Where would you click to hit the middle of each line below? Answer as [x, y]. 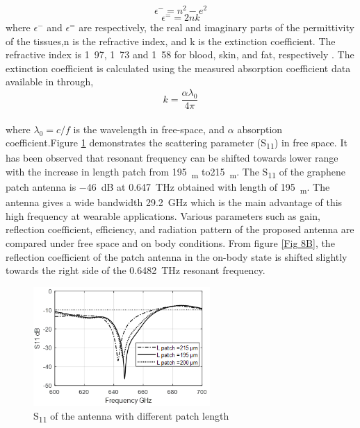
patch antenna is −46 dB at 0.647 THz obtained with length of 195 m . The [168, 188]
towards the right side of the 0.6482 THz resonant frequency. [136, 270]
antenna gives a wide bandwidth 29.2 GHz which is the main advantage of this [174, 202]
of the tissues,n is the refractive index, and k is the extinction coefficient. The [171, 41]
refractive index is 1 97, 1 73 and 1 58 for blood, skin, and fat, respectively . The [180, 54]
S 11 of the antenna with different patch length [131, 416]
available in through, [50, 82]
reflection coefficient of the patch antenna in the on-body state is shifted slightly [177, 256]
